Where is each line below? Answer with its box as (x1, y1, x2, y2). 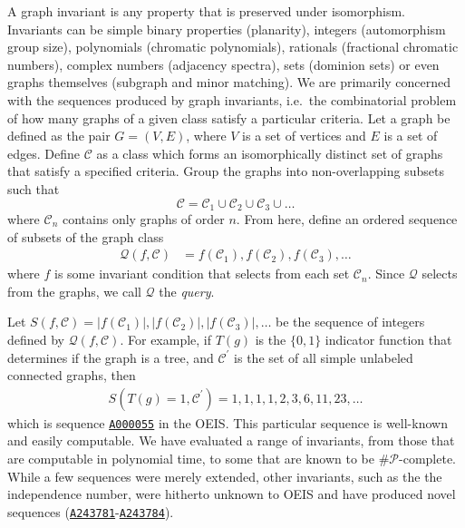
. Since (367, 264, 405, 283)
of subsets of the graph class (7, 227, 164, 246)
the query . (159, 281, 215, 300)
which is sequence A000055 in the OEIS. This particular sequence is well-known (7, 413, 448, 432)
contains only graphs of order (62, 209, 225, 228)
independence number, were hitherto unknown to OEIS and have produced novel (7, 484, 456, 504)
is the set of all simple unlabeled (234, 347, 413, 367)
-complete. (399, 449, 456, 468)
